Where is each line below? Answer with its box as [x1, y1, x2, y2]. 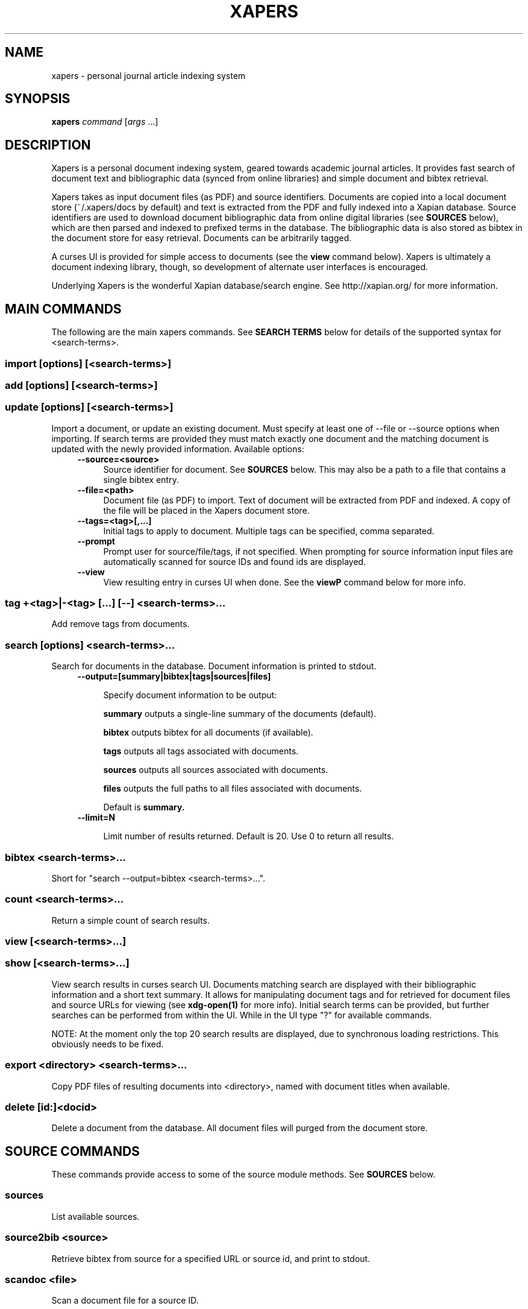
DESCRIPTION [5, 137, 91, 153]
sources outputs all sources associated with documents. [103, 765, 328, 775]
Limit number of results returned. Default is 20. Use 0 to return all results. [103, 831, 394, 842]
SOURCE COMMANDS [5, 1143, 140, 1159]
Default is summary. [103, 802, 185, 813]
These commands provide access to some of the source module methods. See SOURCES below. [51, 1169, 436, 1180]
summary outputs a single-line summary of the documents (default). [103, 708, 377, 719]
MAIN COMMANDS [5, 301, 122, 317]
